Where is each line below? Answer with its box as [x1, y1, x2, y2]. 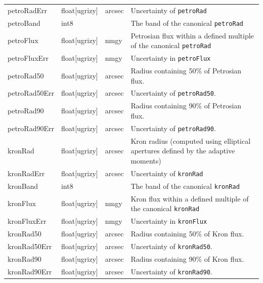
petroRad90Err [8, 123, 54, 133]
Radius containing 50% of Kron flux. [130, 228, 244, 238]
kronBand [8, 180, 38, 191]
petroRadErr [8, 5, 47, 15]
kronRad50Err [8, 240, 52, 251]
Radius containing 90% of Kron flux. [130, 253, 244, 264]
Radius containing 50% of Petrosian [130, 65, 242, 75]
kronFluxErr [8, 216, 47, 226]
